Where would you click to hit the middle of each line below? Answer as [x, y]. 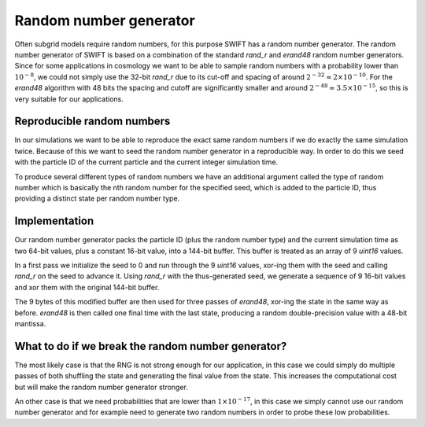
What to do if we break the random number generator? [151, 346]
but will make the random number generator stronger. [102, 387]
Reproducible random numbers [92, 121]
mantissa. [30, 324]
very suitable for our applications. [69, 99]
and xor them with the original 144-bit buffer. [87, 287]
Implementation [54, 221]
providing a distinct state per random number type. [97, 199]
